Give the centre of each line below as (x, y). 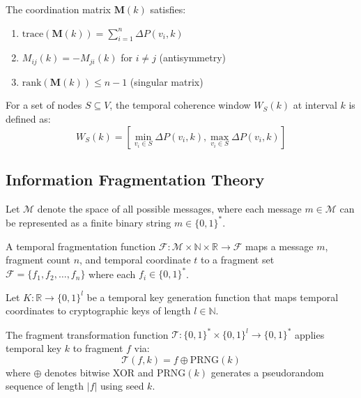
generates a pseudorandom (267, 372)
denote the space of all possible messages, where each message (169, 208)
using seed (122, 386)
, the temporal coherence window (180, 105)
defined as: (28, 119)
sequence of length (45, 386)
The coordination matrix (58, 9)
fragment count (38, 260)
